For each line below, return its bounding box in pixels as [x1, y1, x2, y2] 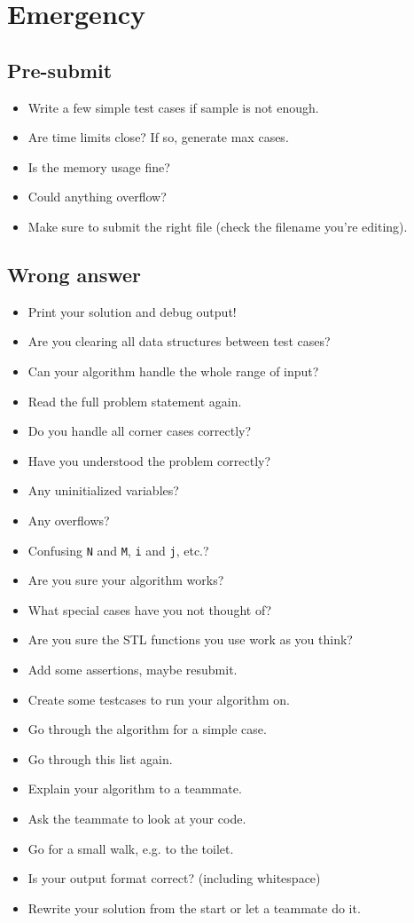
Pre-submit [7, 56, 113, 83]
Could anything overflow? [27, 187, 167, 206]
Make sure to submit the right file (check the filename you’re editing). [27, 217, 408, 235]
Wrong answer [7, 260, 142, 288]
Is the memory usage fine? [27, 157, 170, 176]
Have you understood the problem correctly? [27, 451, 271, 469]
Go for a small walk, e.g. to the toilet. [27, 839, 234, 857]
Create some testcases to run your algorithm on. [27, 690, 290, 708]
